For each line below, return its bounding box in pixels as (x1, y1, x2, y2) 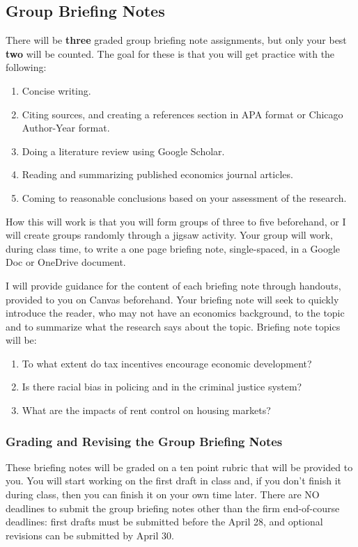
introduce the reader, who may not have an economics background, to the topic (6, 306, 345, 320)
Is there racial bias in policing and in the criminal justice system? (22, 379, 302, 394)
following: (6, 60, 47, 74)
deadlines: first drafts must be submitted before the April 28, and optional (6, 514, 323, 529)
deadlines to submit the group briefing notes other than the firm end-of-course (6, 500, 340, 515)
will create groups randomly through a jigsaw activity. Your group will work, (6, 228, 333, 242)
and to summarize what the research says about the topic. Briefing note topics (6, 319, 341, 333)
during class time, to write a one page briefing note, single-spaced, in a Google (6, 241, 341, 255)
